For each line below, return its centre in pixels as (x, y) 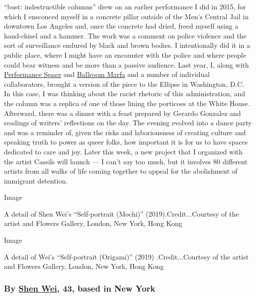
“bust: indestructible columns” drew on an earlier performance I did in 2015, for (125, 6)
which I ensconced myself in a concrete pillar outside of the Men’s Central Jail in (127, 16)
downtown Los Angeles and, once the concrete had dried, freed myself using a (121, 26)
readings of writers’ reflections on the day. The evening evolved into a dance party (128, 123)
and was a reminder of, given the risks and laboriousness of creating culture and (125, 132)
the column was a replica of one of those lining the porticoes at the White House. (127, 103)
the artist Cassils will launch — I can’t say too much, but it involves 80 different (126, 161)
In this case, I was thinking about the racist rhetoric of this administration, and (125, 93)
